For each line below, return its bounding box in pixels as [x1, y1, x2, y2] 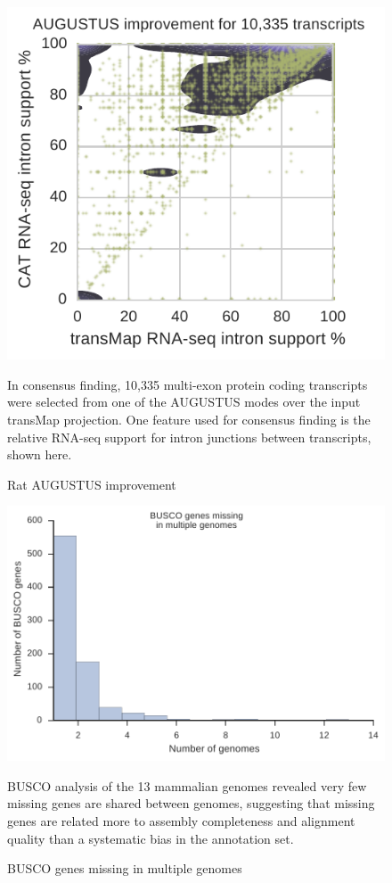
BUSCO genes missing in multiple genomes [7, 859, 242, 878]
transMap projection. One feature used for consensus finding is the [7, 410, 371, 429]
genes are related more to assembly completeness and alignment [7, 812, 355, 830]
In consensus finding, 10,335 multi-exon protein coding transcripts [7, 375, 368, 393]
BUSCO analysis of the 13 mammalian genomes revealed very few [7, 776, 367, 795]
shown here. [7, 445, 72, 464]
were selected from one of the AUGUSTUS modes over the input [7, 392, 361, 411]
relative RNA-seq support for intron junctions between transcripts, [7, 427, 372, 446]
